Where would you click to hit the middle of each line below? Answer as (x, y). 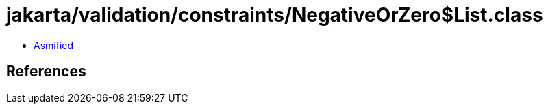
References (46, 72)
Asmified (54, 45)
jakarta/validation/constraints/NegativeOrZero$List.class (275, 15)
